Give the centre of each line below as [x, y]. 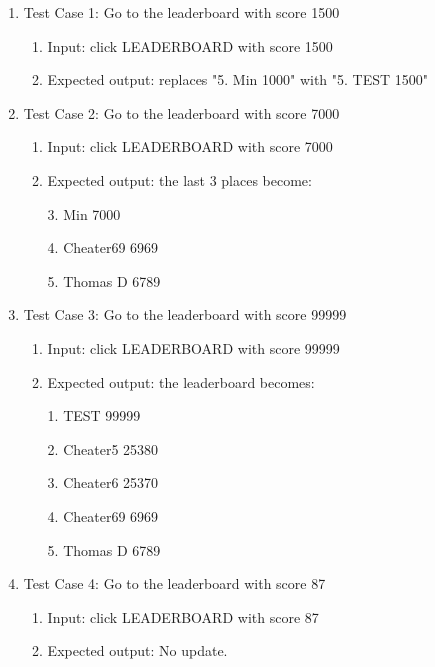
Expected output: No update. [137, 650]
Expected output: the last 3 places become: [179, 179]
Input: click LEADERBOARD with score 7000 [190, 146]
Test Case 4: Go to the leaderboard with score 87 [174, 583]
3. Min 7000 [84, 213]
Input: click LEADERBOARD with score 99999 [193, 347]
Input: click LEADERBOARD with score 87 [183, 616]
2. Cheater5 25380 [103, 448]
